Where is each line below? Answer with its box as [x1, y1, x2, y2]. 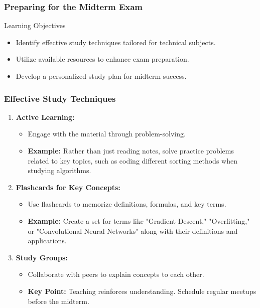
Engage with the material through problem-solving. [28, 128, 186, 139]
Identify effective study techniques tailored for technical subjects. [16, 37, 216, 47]
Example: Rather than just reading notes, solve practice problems [28, 145, 234, 156]
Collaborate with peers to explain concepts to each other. [28, 269, 204, 279]
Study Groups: [16, 252, 68, 262]
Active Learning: [16, 111, 75, 122]
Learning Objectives [4, 20, 66, 31]
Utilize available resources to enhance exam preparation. [16, 54, 189, 64]
